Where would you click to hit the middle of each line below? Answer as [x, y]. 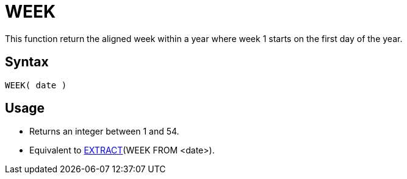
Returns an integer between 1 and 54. [104, 132]
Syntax [27, 62]
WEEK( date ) [36, 85]
